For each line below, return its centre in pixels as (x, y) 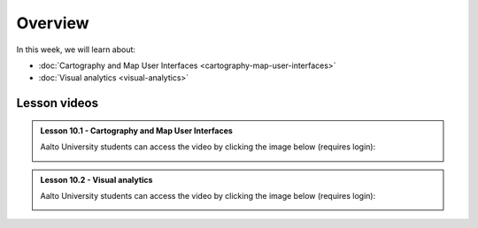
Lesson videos (58, 103)
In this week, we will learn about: (76, 49)
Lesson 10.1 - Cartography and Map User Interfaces (137, 130)
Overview (53, 23)
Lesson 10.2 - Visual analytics (96, 179)
